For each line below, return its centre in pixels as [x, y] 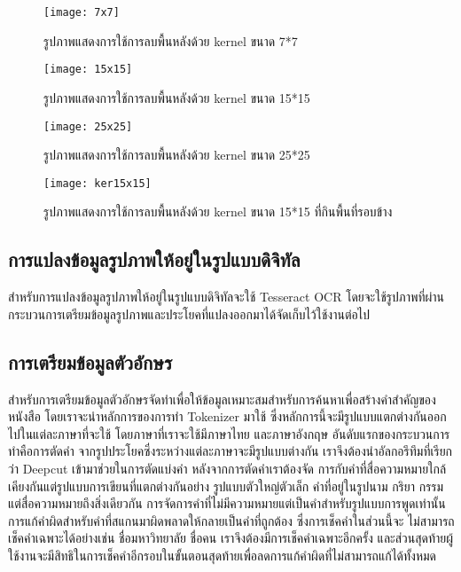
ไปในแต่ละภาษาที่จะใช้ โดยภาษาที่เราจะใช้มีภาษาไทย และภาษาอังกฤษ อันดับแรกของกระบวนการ [229, 433]
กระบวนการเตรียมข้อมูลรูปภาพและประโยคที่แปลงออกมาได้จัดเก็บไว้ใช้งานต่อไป [189, 313]
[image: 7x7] [82, 12]
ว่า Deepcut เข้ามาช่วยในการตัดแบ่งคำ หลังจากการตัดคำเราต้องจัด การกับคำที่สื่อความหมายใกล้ [227, 468]
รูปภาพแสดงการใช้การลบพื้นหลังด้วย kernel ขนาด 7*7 [171, 40]
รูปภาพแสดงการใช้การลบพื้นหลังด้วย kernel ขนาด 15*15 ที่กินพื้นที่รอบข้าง [218, 212]
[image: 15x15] [88, 70]
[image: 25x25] [88, 126]
